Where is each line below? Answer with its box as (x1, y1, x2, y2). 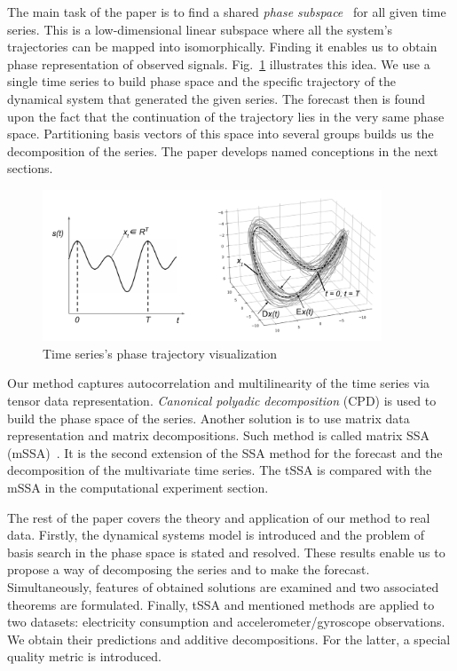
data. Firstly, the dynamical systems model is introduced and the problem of (7, 525, 425, 544)
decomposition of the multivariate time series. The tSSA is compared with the (7, 461, 432, 479)
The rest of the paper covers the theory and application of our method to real (7, 508, 430, 526)
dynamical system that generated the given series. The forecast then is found (7, 89, 426, 107)
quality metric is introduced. (7, 647, 162, 666)
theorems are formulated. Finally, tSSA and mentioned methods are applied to (7, 595, 435, 613)
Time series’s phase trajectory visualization (43, 343, 278, 362)
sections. (7, 159, 53, 178)
